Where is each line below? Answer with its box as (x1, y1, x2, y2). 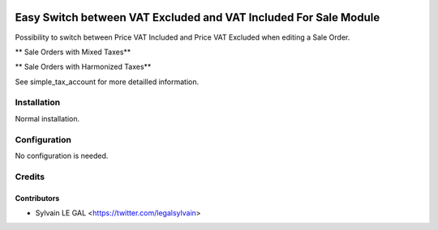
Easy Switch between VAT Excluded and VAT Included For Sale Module (15, 11, 380, 24)
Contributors (15, 193, 60, 202)
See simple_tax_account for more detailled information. (15, 77, 200, 87)
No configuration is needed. (15, 151, 109, 160)
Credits (15, 171, 45, 182)
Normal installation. (15, 113, 80, 123)
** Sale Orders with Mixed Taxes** (15, 47, 131, 57)
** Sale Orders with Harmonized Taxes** (15, 62, 152, 72)
